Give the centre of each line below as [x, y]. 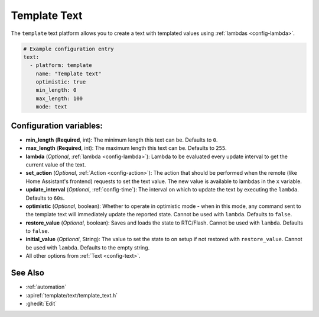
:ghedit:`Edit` [41, 303]
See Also [27, 273]
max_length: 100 [59, 98]
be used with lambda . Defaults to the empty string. [88, 247]
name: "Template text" [69, 73]
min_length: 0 [56, 90]
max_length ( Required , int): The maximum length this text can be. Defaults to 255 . [126, 148]
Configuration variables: [57, 125]
